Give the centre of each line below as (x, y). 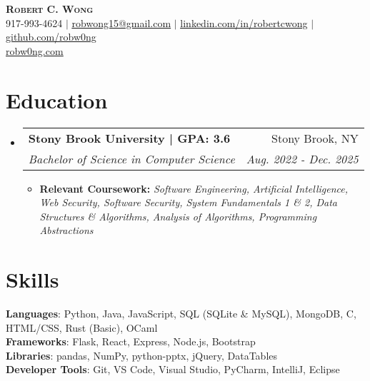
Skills (32, 279)
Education (57, 100)
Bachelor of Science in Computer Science (131, 158)
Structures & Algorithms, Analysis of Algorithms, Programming (178, 216)
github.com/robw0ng (51, 37)
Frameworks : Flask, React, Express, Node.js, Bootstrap (131, 341)
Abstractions (66, 230)
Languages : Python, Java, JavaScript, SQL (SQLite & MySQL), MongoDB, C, (181, 313)
